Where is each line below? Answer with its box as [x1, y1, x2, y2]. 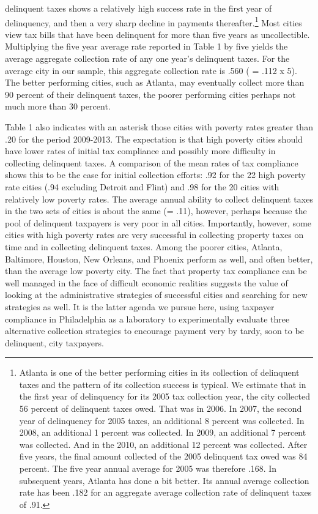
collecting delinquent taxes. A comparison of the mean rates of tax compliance [5, 156, 298, 169]
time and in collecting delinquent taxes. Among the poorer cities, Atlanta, [5, 240, 283, 253]
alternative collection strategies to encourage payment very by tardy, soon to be [5, 324, 304, 337]
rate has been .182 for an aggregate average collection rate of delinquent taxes [19, 486, 312, 499]
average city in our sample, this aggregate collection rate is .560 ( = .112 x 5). [5, 64, 297, 76]
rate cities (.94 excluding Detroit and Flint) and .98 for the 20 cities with [5, 180, 279, 193]
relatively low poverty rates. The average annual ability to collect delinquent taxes [5, 192, 313, 205]
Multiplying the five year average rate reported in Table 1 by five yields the [5, 40, 288, 53]
